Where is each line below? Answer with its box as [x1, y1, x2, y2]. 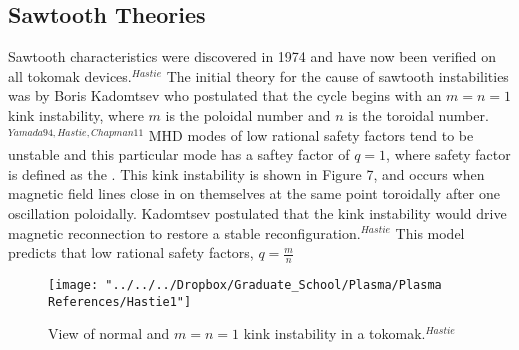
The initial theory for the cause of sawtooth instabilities [166, 65, 509, 86]
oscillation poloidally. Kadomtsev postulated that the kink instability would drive [8, 202, 507, 223]
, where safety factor [386, 144, 511, 165]
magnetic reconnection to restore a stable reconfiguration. [8, 222, 361, 243]
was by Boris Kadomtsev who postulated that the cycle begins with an [8, 85, 442, 106]
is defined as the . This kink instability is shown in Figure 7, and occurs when [8, 163, 485, 184]
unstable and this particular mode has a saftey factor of [8, 144, 350, 165]
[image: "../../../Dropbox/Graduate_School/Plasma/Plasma [48, 277, 442, 292]
